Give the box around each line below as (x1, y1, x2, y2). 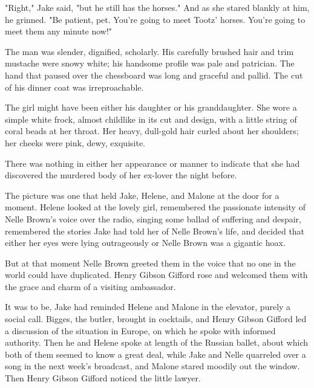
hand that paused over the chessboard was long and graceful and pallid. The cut (5, 68, 303, 81)
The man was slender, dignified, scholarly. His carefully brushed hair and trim (5, 45, 294, 57)
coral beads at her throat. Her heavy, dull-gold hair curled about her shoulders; (5, 124, 299, 137)
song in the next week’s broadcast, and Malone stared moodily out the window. (5, 360, 300, 372)
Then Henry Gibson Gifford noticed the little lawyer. (5, 372, 201, 384)
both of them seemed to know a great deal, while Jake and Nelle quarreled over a (5, 348, 306, 360)
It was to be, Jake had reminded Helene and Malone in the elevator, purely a (5, 300, 291, 313)
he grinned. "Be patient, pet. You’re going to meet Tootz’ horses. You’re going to (5, 13, 306, 25)
